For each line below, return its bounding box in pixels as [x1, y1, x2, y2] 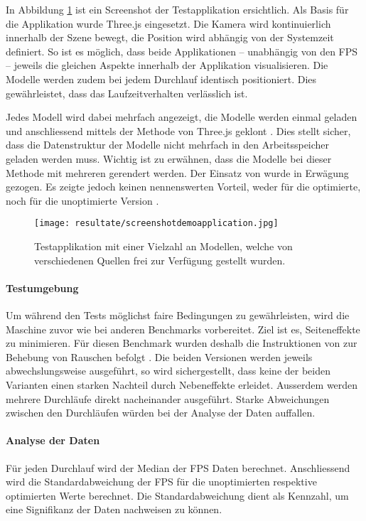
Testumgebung [6, 280, 79, 295]
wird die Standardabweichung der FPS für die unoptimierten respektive [6, 474, 317, 489]
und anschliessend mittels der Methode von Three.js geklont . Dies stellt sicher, [6, 123, 351, 138]
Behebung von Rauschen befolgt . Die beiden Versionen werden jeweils [6, 349, 313, 364]
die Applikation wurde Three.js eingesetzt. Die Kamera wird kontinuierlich [6, 16, 331, 31]
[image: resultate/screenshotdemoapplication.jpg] [34, 218, 279, 229]
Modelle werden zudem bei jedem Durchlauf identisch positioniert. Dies [6, 71, 317, 86]
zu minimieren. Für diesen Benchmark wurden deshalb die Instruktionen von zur [6, 335, 357, 350]
